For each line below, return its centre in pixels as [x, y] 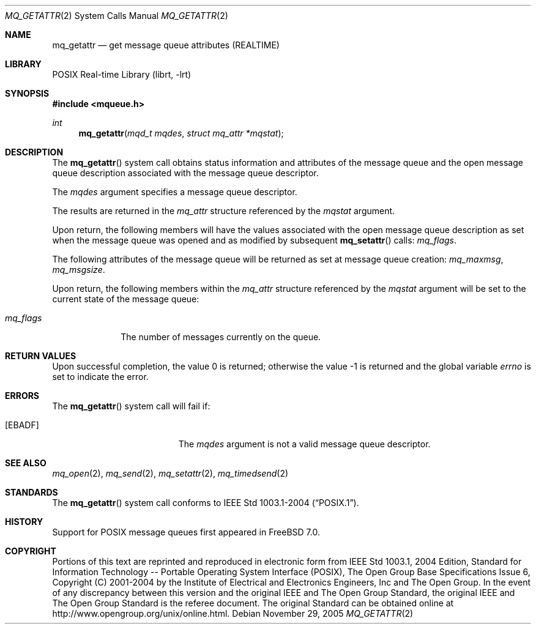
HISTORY [24, 522]
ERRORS [22, 396]
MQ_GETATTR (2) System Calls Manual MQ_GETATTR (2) [117, 16]
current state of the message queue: [126, 299]
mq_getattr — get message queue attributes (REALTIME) [166, 45]
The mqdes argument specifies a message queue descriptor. [175, 192]
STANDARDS [32, 492]
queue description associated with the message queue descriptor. [185, 173]
